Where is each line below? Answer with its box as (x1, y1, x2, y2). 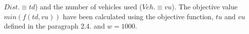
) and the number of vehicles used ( (35, 1, 142, 11)
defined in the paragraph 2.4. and (4, 21, 105, 31)
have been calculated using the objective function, (63, 11, 213, 21)
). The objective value (172, 1, 238, 11)
